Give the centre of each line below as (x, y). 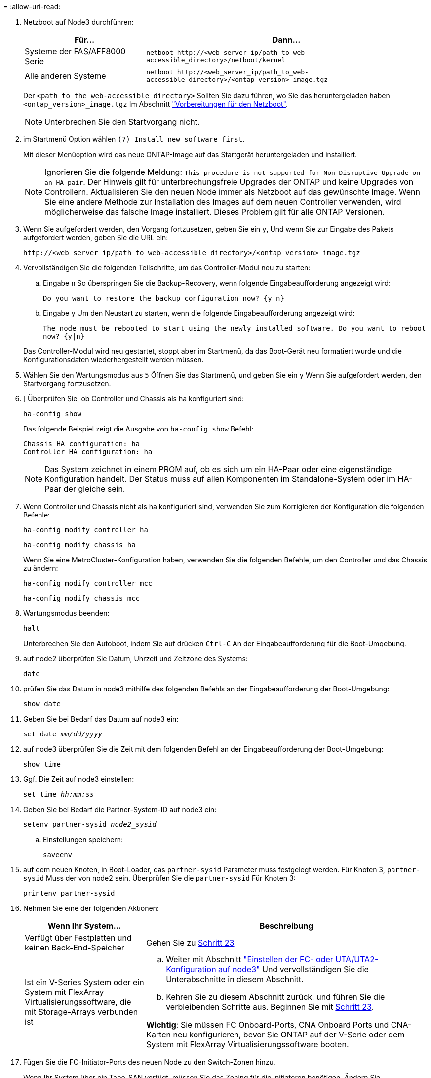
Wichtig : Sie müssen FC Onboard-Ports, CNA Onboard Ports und (268, 1025)
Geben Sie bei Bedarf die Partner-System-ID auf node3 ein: (120, 809)
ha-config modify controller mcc (88, 583)
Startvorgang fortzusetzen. (67, 383)
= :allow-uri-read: (32, 7)
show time (42, 764)
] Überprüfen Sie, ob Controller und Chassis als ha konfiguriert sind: (134, 399)
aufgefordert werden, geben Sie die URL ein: (96, 237)
